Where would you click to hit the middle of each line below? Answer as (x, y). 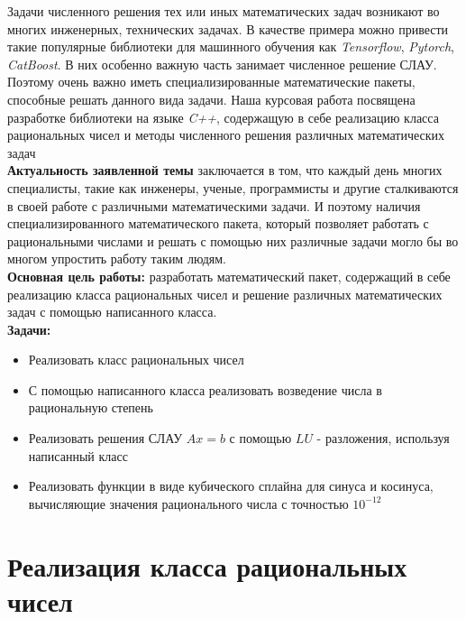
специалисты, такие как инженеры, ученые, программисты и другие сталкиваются (233, 187)
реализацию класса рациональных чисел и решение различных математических (225, 294)
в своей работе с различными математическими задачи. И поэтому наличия (214, 205)
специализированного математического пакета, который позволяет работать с (218, 223)
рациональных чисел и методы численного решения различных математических (226, 135)
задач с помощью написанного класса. (112, 312)
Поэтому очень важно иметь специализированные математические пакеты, (211, 82)
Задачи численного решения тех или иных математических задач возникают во (224, 11)
